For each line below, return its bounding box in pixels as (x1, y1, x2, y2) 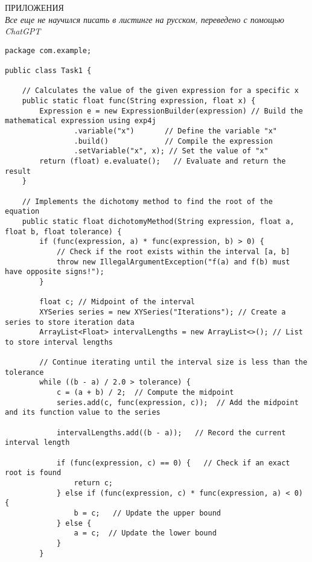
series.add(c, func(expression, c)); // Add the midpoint (56, 398, 299, 407)
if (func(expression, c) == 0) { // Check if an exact (56, 458, 290, 467)
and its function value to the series (5, 408, 161, 417)
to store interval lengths (5, 337, 113, 346)
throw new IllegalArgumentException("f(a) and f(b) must (56, 257, 290, 266)
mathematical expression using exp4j (5, 117, 156, 126)
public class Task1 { (5, 66, 92, 75)
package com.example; (5, 46, 92, 55)
